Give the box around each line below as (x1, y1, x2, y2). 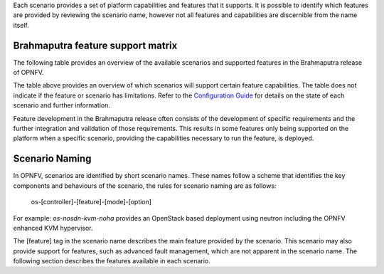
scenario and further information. (13, 101, 110, 110)
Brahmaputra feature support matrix (13, 39, 178, 51)
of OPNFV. (13, 68, 44, 77)
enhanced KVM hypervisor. (13, 223, 93, 232)
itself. (13, 21, 30, 29)
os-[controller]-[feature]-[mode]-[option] (31, 198, 152, 206)
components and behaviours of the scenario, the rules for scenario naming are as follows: (13, 181, 277, 190)
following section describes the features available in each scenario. (13, 257, 211, 265)
